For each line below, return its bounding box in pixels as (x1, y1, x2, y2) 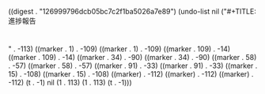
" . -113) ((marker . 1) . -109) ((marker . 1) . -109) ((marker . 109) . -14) (8, 44, 231, 54)
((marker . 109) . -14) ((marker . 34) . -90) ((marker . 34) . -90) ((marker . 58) (8, 53, 257, 62)
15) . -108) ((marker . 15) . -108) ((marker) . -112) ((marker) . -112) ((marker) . (8, 70, 254, 79)
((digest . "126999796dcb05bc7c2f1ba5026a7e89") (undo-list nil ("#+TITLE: (8, 7, 257, 16)
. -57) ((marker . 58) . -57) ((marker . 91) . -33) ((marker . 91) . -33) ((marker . (8, 61, 258, 70)
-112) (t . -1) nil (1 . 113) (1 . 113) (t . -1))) (8, 78, 132, 88)
